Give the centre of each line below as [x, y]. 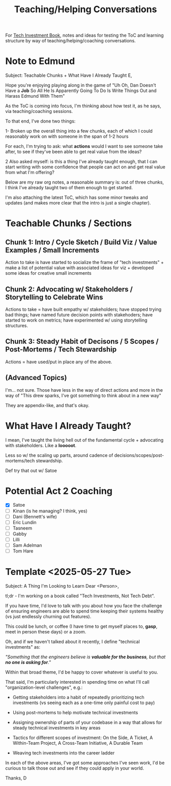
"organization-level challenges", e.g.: [44, 687]
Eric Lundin [24, 522]
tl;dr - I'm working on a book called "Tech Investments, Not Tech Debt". [80, 596]
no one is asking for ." [28, 662]
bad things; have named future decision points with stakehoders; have [79, 314]
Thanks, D [16, 778]
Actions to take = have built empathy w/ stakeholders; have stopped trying [83, 309]
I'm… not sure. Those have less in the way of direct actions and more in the [84, 390]
